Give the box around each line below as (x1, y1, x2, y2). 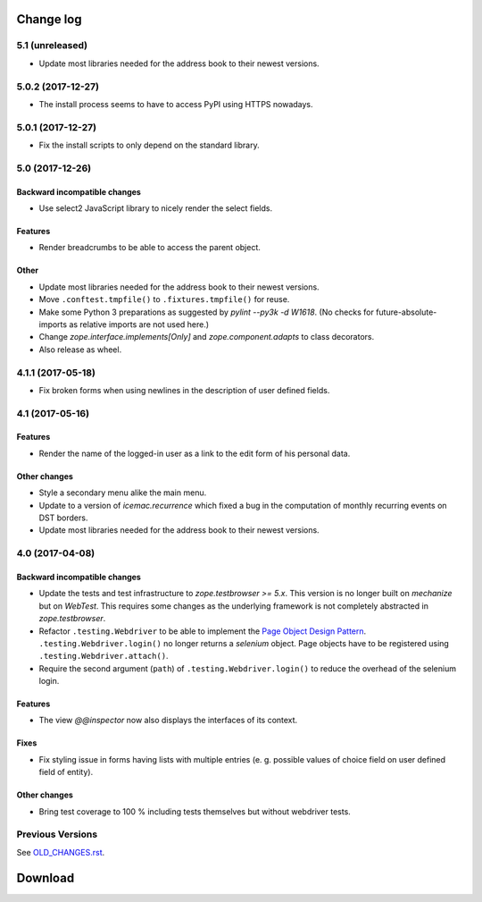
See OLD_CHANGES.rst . (16, 847, 105, 857)
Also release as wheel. (38, 344, 122, 355)
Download (16, 870, 75, 885)
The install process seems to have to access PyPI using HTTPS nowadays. (38, 98, 313, 109)
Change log (16, 12, 82, 27)
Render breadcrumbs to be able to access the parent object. (38, 242, 261, 253)
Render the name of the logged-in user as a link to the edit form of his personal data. (38, 448, 351, 459)
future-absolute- (375, 307, 437, 317)
